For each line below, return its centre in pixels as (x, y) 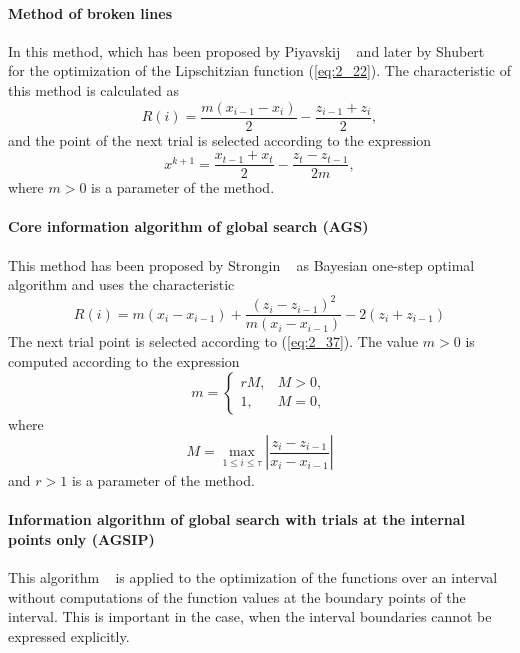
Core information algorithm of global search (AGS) (188, 226)
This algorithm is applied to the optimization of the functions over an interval (253, 577)
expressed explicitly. (69, 635)
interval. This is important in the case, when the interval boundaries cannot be (250, 616)
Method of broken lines (90, 12)
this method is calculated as (93, 89)
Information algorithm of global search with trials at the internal (237, 519)
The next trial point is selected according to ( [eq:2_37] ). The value (213, 341)
